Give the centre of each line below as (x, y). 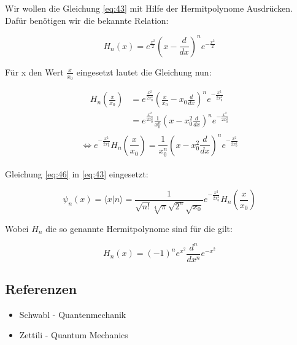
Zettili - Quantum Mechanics (74, 335)
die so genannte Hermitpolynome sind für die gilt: (139, 228)
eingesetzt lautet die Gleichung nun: (144, 72)
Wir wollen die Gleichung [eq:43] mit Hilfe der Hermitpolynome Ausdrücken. (149, 8)
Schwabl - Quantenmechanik (73, 314)
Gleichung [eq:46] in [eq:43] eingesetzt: (77, 174)
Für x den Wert (34, 72)
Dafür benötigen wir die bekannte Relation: (87, 20)
